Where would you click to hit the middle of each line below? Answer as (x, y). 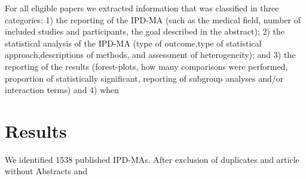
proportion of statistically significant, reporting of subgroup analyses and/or (144, 78)
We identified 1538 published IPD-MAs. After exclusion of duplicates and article (152, 159)
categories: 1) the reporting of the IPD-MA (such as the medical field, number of (153, 19)
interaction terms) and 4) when (62, 90)
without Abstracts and (46, 171)
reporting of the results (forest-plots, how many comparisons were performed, (146, 66)
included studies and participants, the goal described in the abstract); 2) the (145, 31)
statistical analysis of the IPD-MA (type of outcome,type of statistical (133, 43)
